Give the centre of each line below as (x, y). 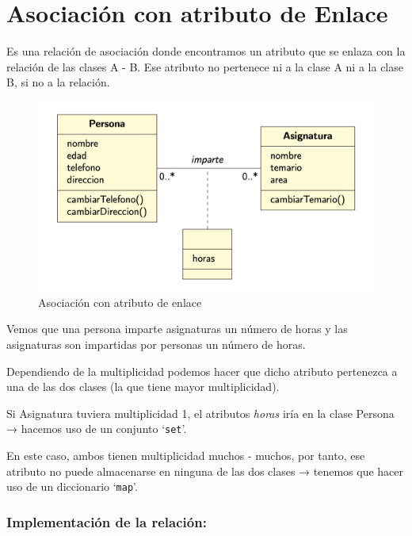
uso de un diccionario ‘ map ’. (72, 486)
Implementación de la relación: (107, 521)
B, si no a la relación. (58, 82)
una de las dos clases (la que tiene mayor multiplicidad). (143, 387)
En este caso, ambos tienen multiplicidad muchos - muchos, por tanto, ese (186, 456)
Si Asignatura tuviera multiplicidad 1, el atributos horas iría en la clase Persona (200, 413)
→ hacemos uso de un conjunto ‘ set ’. (97, 429)
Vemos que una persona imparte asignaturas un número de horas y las (177, 329)
